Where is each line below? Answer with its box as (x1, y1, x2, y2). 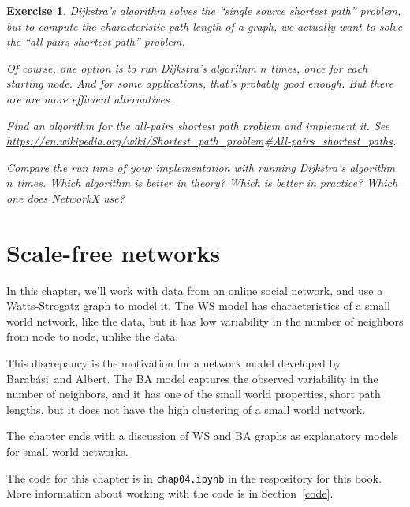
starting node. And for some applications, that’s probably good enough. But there (6, 75, 394, 91)
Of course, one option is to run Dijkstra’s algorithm (6, 59, 256, 76)
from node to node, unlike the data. (6, 328, 179, 345)
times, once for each (270, 59, 368, 76)
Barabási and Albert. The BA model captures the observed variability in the (6, 370, 378, 386)
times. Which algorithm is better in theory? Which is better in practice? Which (17, 174, 398, 191)
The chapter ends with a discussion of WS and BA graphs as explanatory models (6, 427, 399, 444)
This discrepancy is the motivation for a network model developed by (6, 355, 341, 371)
